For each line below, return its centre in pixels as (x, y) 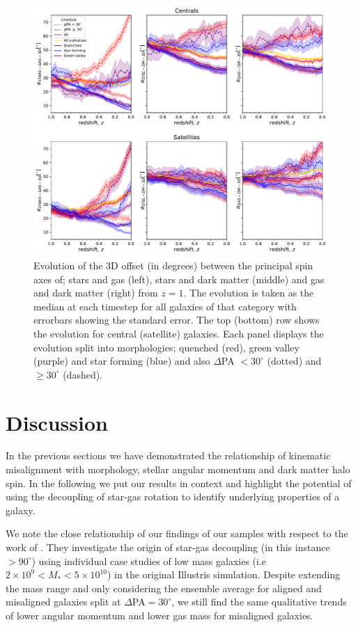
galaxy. (21, 510)
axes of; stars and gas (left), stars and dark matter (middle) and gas (179, 279)
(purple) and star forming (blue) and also (122, 361)
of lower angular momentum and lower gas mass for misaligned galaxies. (159, 615)
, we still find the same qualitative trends (259, 602)
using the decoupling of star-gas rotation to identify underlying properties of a (173, 497)
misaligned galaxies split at (63, 602)
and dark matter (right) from (96, 293)
